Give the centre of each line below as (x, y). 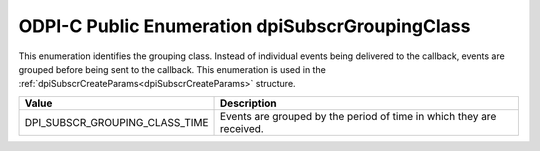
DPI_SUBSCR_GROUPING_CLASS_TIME (116, 122)
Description (248, 103)
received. (242, 128)
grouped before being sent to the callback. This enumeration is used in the (172, 69)
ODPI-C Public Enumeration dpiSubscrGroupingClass (244, 26)
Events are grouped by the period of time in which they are (358, 116)
